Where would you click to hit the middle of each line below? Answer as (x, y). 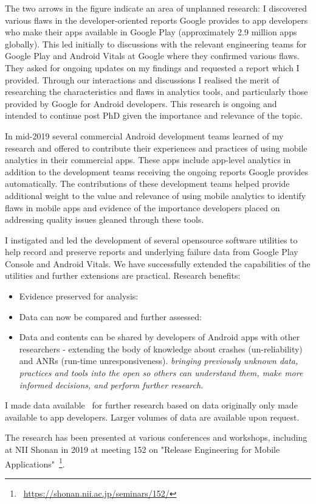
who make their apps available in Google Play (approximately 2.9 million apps (151, 32)
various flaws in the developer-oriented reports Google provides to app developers (156, 20)
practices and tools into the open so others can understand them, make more (161, 373)
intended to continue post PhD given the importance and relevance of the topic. (154, 115)
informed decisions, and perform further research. (111, 384)
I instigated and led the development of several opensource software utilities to (151, 240)
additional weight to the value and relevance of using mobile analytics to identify (156, 195)
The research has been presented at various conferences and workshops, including (156, 437)
